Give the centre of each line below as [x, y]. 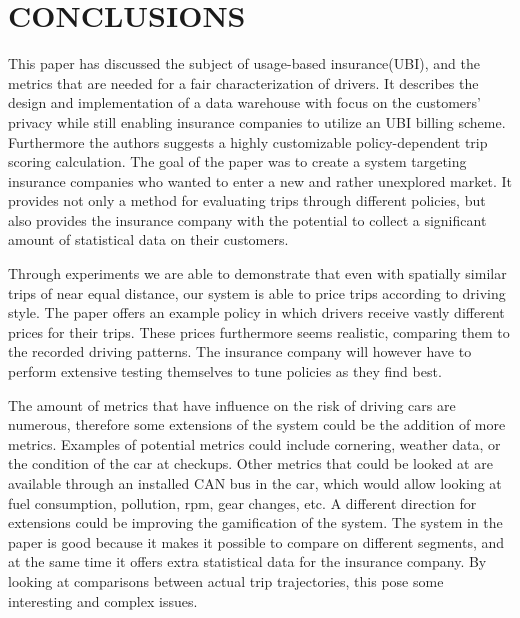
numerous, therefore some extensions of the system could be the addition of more [257, 424]
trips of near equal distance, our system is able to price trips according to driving [257, 292]
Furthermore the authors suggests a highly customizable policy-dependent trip [248, 141]
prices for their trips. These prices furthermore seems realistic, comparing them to [259, 331]
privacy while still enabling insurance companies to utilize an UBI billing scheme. [257, 121]
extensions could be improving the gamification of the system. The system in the [255, 522]
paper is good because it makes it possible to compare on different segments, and [256, 541]
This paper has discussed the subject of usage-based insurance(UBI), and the [244, 63]
